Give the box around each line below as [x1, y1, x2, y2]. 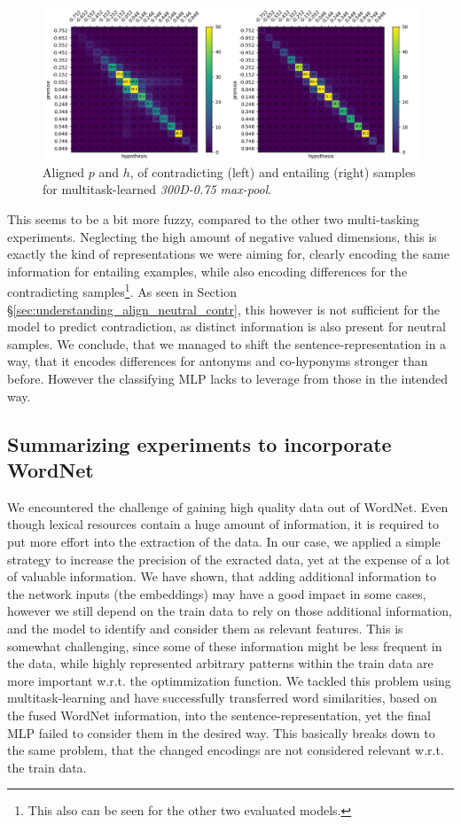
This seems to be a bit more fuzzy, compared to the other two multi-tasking [7, 210, 419, 229]
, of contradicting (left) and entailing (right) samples [129, 162, 416, 181]
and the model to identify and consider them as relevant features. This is [7, 618, 403, 637]
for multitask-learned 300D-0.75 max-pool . [43, 180, 272, 198]
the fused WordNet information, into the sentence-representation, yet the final [7, 705, 431, 724]
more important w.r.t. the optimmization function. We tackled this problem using [7, 671, 451, 689]
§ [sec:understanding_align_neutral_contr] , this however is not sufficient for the [7, 299, 441, 318]
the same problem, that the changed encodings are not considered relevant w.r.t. [7, 741, 444, 759]
